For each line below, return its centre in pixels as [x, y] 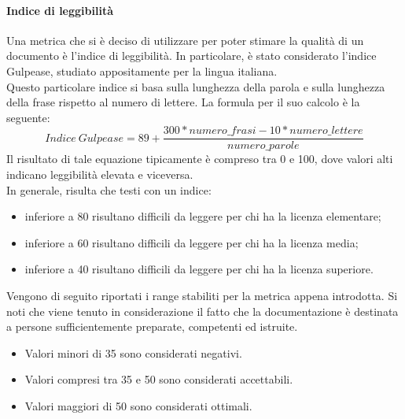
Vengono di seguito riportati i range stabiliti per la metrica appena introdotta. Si [202, 295]
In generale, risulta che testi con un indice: [109, 189]
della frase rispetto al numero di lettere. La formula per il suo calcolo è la [183, 102]
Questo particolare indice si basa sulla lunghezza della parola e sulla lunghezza [196, 86]
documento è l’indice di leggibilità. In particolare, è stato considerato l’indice [191, 56]
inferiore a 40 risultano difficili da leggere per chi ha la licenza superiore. [199, 269]
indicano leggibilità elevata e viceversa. [100, 174]
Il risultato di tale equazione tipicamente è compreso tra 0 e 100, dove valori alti [200, 159]
